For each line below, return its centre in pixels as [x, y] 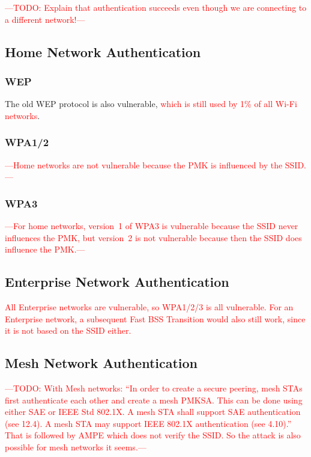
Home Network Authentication [103, 51]
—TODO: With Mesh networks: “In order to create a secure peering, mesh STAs [154, 388]
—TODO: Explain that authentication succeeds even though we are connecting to [156, 7]
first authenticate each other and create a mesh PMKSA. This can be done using [154, 400]
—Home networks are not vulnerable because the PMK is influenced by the [144, 164]
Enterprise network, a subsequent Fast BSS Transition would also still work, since [155, 318]
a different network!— [45, 19]
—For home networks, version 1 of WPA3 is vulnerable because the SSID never [152, 225]
